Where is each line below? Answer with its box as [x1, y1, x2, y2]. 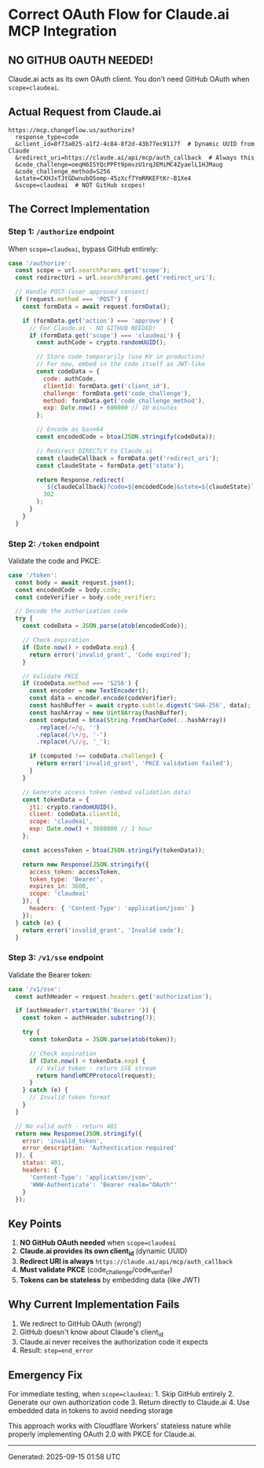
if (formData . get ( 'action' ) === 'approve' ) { [22, 317, 174, 325]
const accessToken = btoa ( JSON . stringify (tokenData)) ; [22, 846, 206, 854]
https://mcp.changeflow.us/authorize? [8, 126, 135, 134]
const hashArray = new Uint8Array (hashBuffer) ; [28, 709, 189, 717]
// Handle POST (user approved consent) [15, 288, 149, 296]
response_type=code [15, 133, 79, 141]
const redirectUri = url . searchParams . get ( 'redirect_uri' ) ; [15, 273, 216, 282]
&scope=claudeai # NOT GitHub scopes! [15, 181, 146, 189]
